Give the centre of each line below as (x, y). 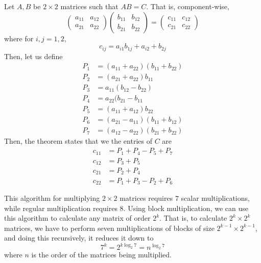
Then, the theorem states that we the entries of (78, 141)
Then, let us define (33, 56)
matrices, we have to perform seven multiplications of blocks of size (109, 228)
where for (19, 38)
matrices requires (146, 198)
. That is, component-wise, (188, 6)
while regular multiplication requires (61, 208)
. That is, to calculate (193, 218)
